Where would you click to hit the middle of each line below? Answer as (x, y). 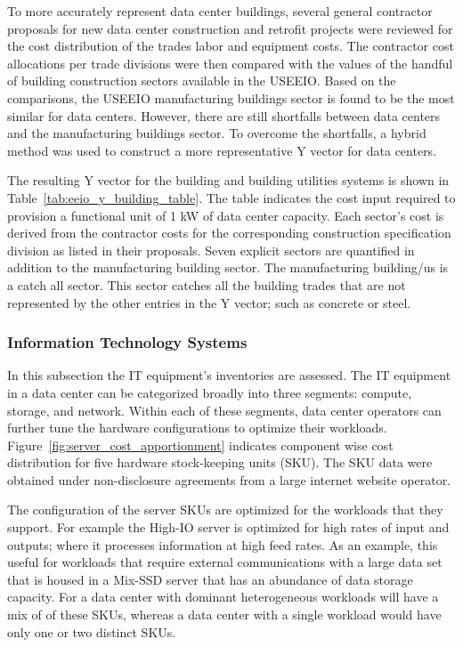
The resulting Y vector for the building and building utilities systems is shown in (228, 180)
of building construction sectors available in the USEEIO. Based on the (202, 81)
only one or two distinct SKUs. (92, 631)
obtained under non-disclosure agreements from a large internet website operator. (229, 479)
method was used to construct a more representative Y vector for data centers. (222, 150)
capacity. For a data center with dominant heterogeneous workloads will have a (223, 597)
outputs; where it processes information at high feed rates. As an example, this (223, 544)
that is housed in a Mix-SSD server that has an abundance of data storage (210, 579)
